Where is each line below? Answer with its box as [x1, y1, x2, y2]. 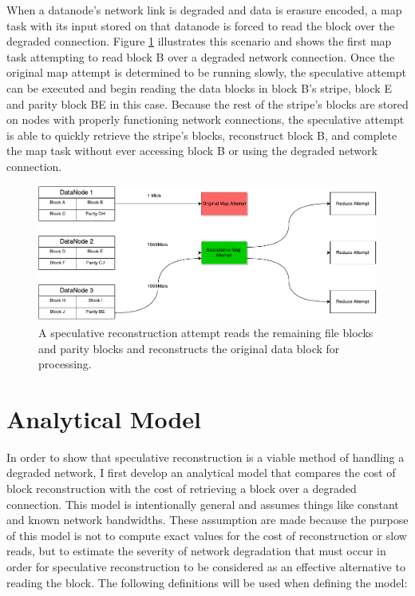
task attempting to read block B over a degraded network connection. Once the [6, 48, 395, 65]
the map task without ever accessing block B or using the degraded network [6, 142, 377, 159]
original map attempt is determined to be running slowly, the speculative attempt [6, 64, 406, 81]
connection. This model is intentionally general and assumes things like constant [6, 495, 399, 512]
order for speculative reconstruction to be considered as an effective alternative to [6, 558, 405, 575]
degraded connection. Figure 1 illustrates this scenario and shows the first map [6, 33, 392, 50]
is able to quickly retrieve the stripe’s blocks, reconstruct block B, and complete [6, 126, 397, 143]
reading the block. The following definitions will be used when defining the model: [6, 574, 408, 590]
